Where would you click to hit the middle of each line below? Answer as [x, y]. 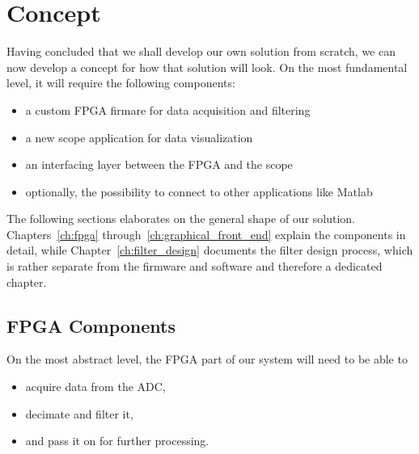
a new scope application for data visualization [139, 137]
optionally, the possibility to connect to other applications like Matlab [199, 191]
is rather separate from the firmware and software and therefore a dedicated [195, 266]
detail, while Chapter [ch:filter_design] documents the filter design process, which [210, 250]
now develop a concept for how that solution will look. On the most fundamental [207, 67]
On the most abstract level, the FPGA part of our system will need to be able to [207, 359]
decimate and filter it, [79, 413]
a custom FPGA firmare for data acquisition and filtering [168, 109]
